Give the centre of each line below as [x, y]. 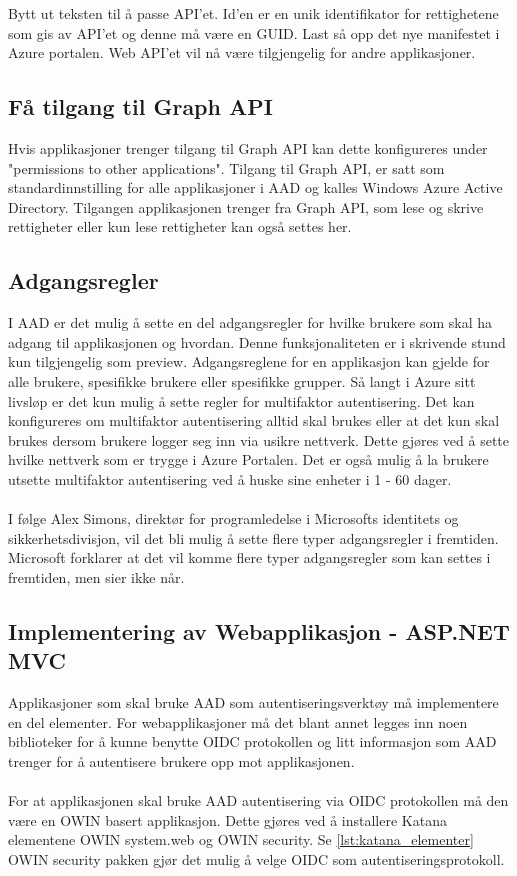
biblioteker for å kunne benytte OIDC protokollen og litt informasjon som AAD [252, 741]
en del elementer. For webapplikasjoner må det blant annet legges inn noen [238, 721]
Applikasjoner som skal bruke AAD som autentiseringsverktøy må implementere [253, 702]
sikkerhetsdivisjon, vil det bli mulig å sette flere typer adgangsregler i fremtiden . [253, 537]
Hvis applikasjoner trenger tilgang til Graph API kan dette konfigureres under [248, 147]
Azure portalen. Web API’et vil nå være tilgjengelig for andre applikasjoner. [242, 52]
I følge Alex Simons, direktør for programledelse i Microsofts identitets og [233, 518]
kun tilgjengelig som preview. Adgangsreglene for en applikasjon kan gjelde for [249, 361]
